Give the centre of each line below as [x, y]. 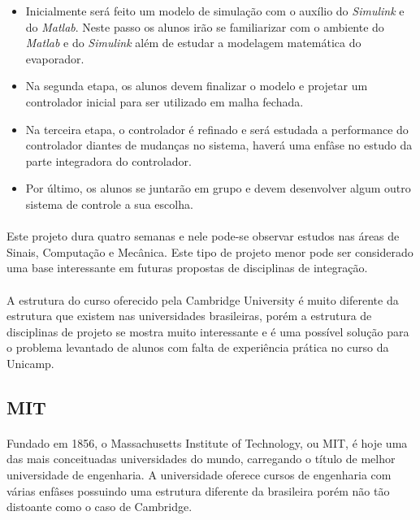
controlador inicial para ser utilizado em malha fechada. [165, 101]
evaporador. [55, 58]
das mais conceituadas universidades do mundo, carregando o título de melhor [201, 459]
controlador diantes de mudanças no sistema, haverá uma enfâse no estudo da [219, 145]
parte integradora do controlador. [108, 160]
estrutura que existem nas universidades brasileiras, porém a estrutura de [189, 316]
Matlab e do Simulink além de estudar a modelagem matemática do [193, 43]
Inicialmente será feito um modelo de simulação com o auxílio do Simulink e [215, 11]
